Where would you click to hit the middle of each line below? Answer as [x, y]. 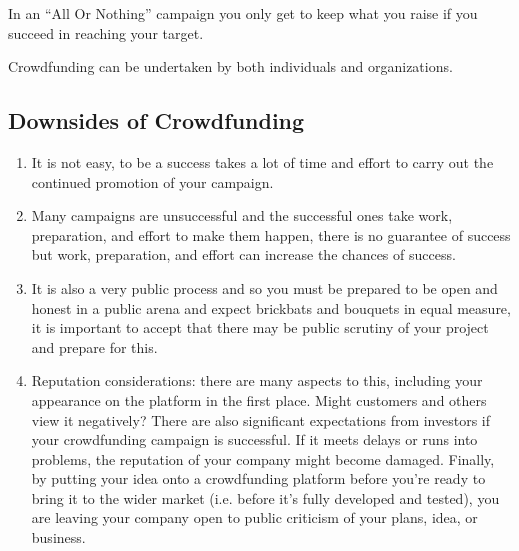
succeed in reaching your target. [106, 32]
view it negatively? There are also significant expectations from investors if [261, 419]
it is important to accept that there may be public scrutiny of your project [260, 327]
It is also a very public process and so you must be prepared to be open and [264, 287]
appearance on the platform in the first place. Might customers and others [259, 399]
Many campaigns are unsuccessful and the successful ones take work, [242, 215]
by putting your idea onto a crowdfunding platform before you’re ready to [258, 478]
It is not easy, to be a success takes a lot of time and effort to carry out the [262, 161]
